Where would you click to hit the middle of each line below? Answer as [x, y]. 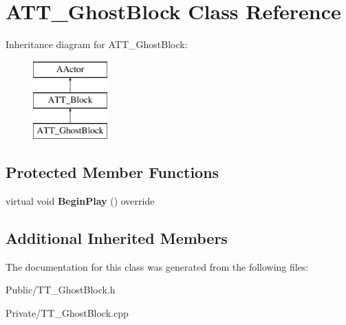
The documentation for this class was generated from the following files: [157, 266]
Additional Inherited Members [117, 237]
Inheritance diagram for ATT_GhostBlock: [97, 44]
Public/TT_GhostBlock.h [61, 290]
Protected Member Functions [112, 172]
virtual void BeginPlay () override [80, 200]
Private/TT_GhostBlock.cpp [67, 312]
